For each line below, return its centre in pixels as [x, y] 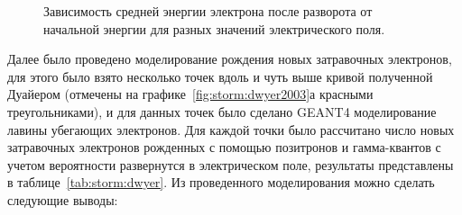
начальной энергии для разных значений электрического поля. [214, 28]
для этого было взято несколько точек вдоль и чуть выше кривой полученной [220, 76]
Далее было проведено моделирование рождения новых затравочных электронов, [230, 59]
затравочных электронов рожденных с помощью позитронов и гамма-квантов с [224, 147]
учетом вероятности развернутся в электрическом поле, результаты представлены [231, 164]
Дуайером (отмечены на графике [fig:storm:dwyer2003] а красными [190, 94]
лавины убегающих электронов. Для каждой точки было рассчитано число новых [231, 129]
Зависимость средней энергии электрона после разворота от [208, 11]
